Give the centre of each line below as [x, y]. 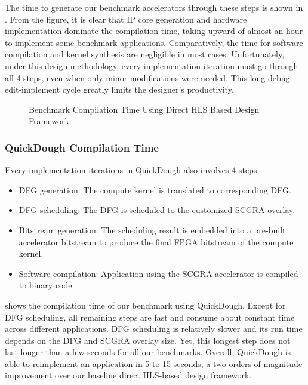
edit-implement [33, 89]
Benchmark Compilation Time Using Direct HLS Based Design [144, 109]
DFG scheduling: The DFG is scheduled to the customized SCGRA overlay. [157, 210]
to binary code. [47, 285]
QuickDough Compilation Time [82, 147]
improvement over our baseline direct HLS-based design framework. [128, 375]
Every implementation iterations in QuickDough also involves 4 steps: [132, 170]
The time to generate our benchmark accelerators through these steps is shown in [154, 7]
